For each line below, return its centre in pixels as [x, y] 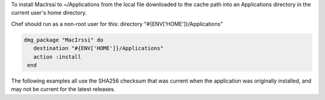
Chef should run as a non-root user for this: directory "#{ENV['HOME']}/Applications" [117, 23]
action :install [57, 57]
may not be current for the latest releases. [63, 89]
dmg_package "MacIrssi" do [63, 40]
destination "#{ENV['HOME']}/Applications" [98, 48]
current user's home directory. [49, 13]
